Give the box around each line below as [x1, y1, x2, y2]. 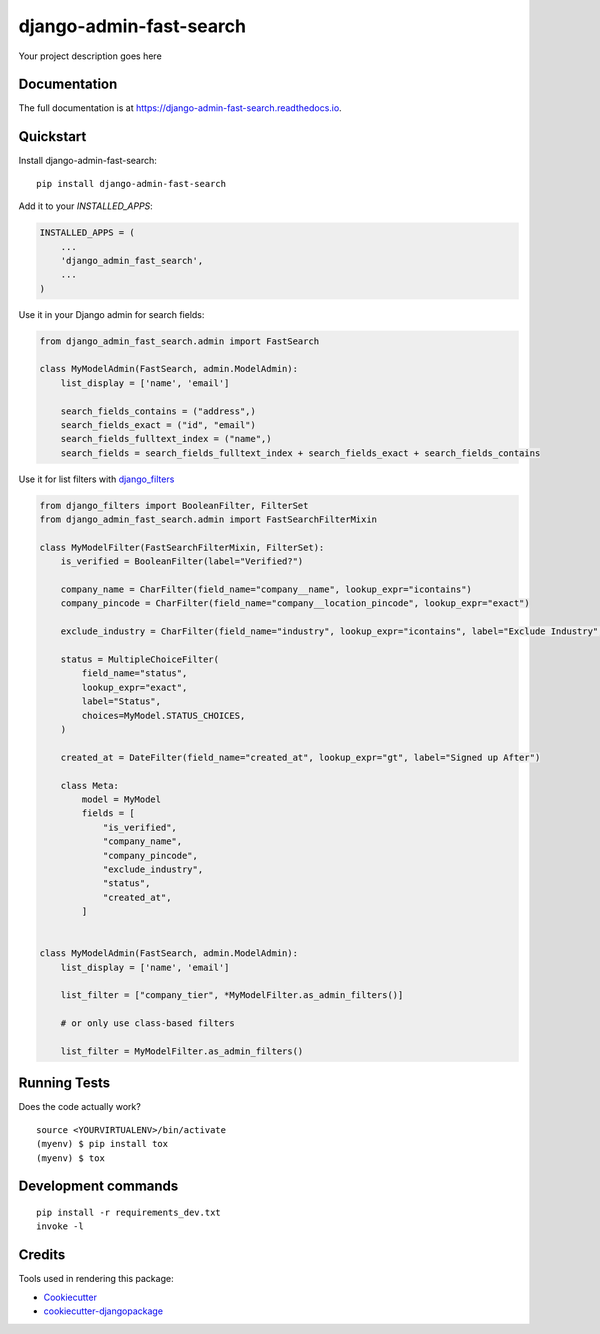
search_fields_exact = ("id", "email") [60, 420, 257, 430]
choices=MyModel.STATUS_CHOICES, [81, 710, 246, 721]
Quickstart [18, 128, 87, 145]
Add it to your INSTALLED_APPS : [18, 200, 154, 212]
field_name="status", [81, 668, 188, 679]
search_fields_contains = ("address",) [60, 405, 257, 417]
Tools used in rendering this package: [18, 1273, 174, 1285]
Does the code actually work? [18, 1101, 142, 1113]
